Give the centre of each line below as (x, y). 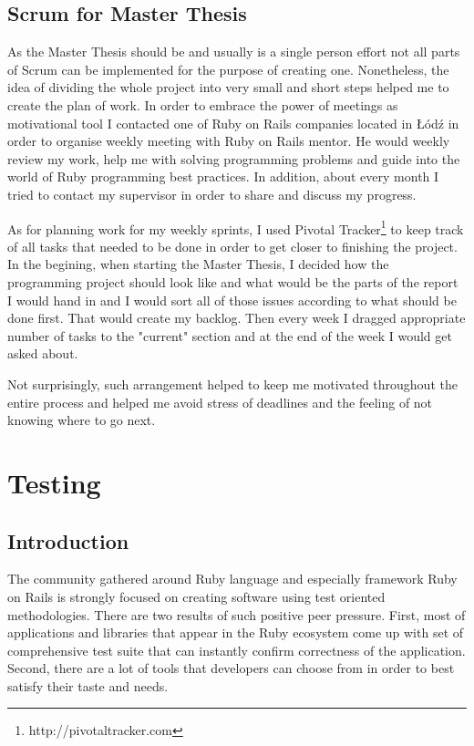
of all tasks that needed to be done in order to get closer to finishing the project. (232, 246)
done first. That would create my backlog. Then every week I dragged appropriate (237, 318)
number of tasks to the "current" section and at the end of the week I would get (230, 335)
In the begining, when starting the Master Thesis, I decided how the (198, 264)
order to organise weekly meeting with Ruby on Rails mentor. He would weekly (229, 141)
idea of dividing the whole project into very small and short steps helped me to (228, 87)
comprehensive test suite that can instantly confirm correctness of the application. (237, 650)
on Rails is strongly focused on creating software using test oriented (196, 596)
